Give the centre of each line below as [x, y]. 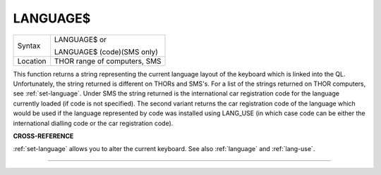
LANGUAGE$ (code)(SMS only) [106, 51]
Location [32, 61]
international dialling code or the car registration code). [93, 123]
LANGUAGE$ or [80, 39]
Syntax [29, 46]
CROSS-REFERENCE [43, 136]
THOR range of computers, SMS [108, 61]
